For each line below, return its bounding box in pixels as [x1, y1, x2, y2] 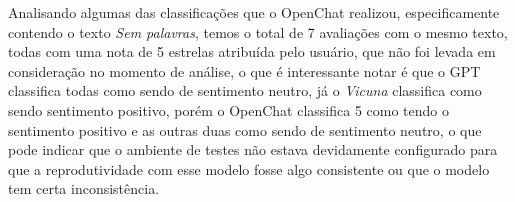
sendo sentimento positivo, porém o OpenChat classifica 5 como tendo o [8, 99, 449, 120]
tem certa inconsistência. [8, 178, 160, 199]
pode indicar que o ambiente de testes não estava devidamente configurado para [8, 139, 498, 160]
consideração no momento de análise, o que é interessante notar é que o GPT [8, 60, 481, 81]
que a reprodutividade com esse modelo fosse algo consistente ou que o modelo [8, 158, 490, 179]
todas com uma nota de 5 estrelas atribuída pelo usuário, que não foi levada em [8, 41, 496, 62]
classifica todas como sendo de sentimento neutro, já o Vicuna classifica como [8, 80, 482, 101]
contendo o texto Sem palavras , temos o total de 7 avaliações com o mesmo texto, [8, 21, 508, 42]
